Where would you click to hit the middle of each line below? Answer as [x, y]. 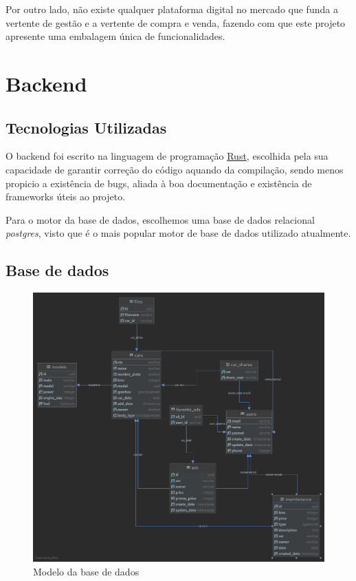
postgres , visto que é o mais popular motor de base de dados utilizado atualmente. [178, 233]
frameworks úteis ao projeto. [66, 197]
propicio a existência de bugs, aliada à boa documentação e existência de [159, 183]
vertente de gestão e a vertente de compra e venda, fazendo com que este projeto [176, 22]
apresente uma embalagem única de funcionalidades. [115, 36]
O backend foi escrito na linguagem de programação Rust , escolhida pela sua [167, 156]
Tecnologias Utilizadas [86, 127]
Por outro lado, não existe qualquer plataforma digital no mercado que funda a [172, 9]
